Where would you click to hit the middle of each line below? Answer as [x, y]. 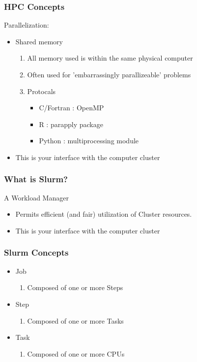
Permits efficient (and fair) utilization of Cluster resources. [104, 214]
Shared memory [39, 41]
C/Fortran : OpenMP [71, 108]
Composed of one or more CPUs [76, 353]
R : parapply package [71, 124]
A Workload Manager [36, 197]
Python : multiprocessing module [89, 141]
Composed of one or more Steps [75, 287]
